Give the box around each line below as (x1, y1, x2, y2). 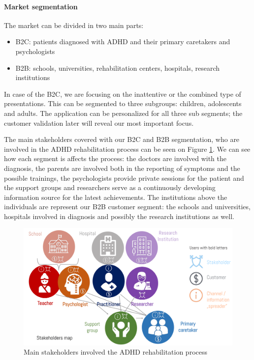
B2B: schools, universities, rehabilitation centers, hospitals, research (15, 62, 220, 73)
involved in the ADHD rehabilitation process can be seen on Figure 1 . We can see (4, 143, 251, 154)
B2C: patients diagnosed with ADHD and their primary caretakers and (15, 36, 230, 47)
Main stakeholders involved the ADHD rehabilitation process (24, 347, 208, 357)
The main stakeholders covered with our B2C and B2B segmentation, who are (4, 134, 240, 144)
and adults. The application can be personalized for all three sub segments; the (4, 108, 243, 118)
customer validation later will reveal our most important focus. (4, 117, 194, 128)
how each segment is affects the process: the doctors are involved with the (4, 153, 226, 164)
